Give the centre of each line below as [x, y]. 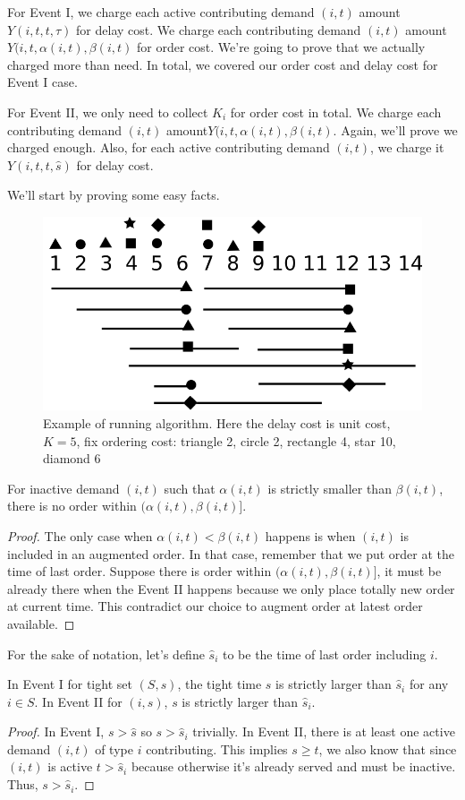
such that [190, 488]
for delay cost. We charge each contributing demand [219, 29]
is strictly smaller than [330, 488]
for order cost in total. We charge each [336, 112]
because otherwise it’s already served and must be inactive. [293, 766]
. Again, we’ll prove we [395, 129]
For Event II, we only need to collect [108, 112]
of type [114, 748]
